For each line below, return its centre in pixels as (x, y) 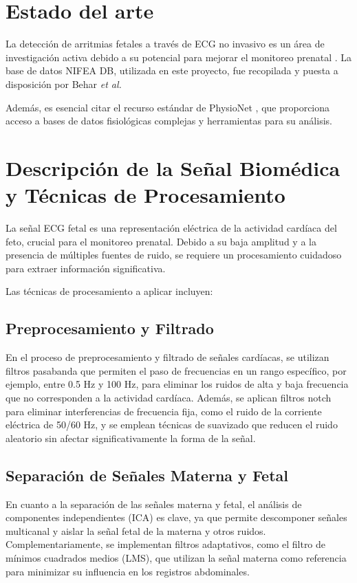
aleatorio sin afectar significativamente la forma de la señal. (131, 438)
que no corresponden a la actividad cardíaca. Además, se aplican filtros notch (169, 397)
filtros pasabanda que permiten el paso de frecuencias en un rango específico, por (176, 370)
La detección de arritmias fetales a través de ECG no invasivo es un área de (165, 44)
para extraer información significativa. (86, 268)
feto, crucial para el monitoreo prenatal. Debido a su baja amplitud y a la (161, 241)
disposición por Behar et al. (64, 84)
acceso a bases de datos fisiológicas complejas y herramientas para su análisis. (169, 121)
